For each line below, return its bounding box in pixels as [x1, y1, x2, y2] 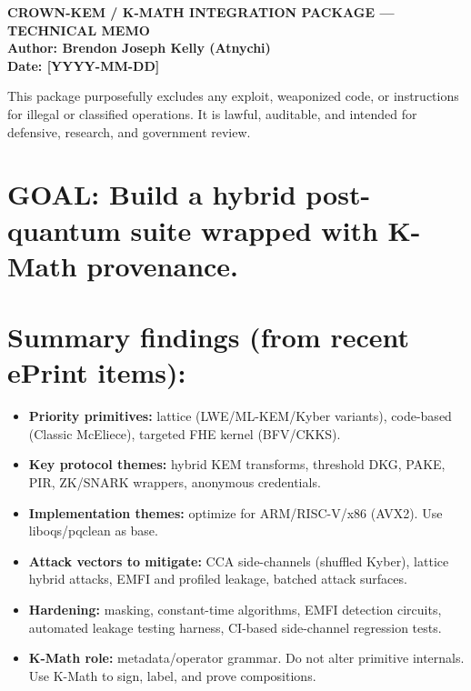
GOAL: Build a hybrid [7, 175, 296, 213]
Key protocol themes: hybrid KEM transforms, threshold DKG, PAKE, [28, 455, 446, 474]
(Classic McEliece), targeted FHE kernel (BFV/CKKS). [28, 424, 341, 443]
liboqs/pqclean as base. [28, 521, 158, 540]
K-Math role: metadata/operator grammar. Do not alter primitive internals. [28, 648, 465, 667]
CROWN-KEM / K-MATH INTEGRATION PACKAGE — [7, 3, 395, 21]
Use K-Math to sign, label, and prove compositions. [28, 666, 316, 685]
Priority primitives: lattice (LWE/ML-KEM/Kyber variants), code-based [28, 406, 452, 426]
